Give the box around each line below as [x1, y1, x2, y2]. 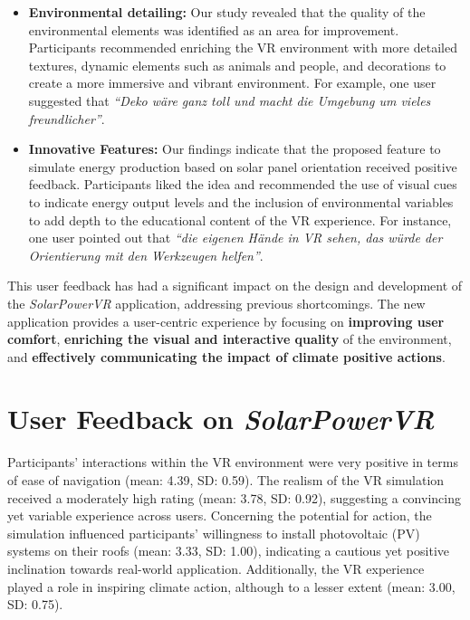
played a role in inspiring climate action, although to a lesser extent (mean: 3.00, [7, 577, 456, 596]
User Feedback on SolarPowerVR [7, 400, 435, 438]
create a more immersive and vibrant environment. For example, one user [28, 73, 436, 92]
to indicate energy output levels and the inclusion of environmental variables [28, 192, 454, 211]
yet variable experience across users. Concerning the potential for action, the [7, 506, 432, 525]
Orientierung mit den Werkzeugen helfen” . [28, 245, 264, 264]
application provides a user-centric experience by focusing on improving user [7, 311, 445, 330]
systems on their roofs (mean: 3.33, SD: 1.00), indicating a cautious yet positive [7, 541, 450, 560]
